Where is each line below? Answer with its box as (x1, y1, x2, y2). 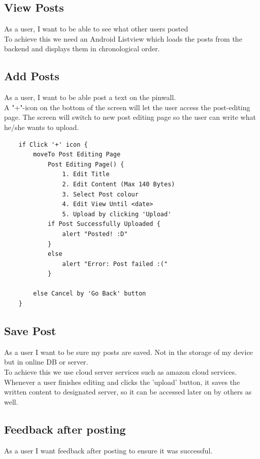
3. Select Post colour (62, 190, 139, 198)
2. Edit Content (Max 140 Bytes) (62, 180, 175, 188)
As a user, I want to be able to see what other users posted (4, 23, 188, 34)
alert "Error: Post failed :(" (62, 260, 168, 268)
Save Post (4, 323, 56, 339)
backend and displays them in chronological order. (4, 43, 160, 54)
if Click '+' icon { (18, 141, 88, 148)
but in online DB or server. (4, 356, 88, 367)
